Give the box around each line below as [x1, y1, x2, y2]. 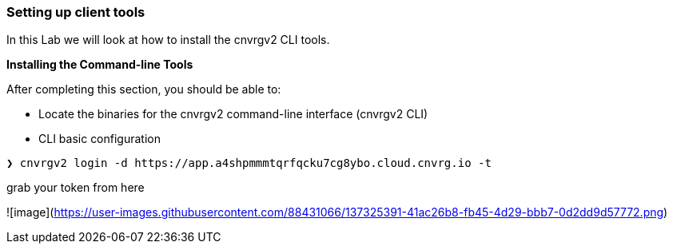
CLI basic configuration [38, 132, 161, 146]
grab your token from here [6, 181, 145, 195]
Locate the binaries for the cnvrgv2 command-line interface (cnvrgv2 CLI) [38, 107, 428, 121]
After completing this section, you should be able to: [6, 82, 281, 97]
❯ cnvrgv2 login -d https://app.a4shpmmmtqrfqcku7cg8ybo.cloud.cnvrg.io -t [6, 157, 492, 170]
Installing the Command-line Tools [6, 58, 193, 72]
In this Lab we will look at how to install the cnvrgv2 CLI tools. [6, 33, 330, 47]
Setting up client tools [6, 4, 145, 20]
